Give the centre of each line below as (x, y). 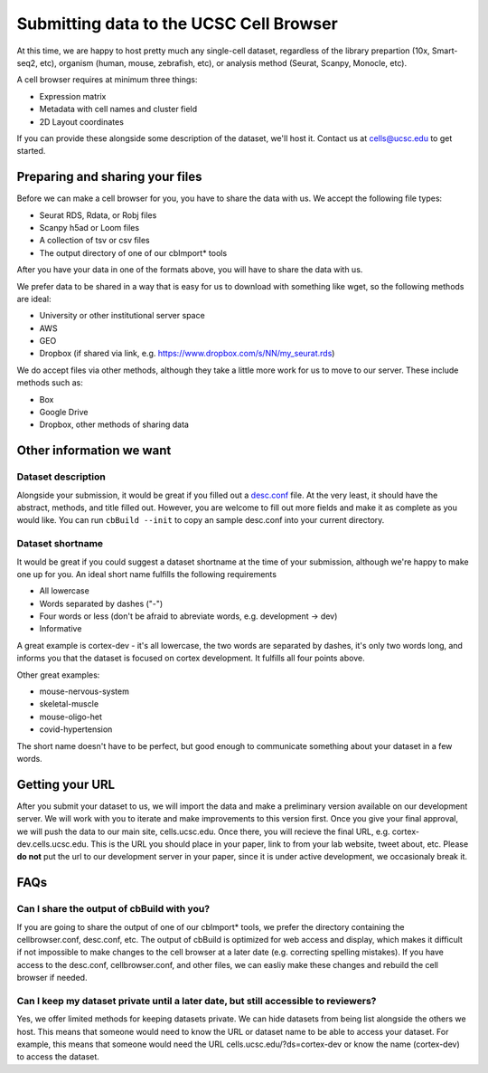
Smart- (445, 51)
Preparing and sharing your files (109, 177)
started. (31, 151)
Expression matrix (73, 96)
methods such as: (50, 383)
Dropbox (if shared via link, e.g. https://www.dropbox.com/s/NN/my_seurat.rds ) (187, 354)
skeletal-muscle (69, 704)
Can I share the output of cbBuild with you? (113, 909)
